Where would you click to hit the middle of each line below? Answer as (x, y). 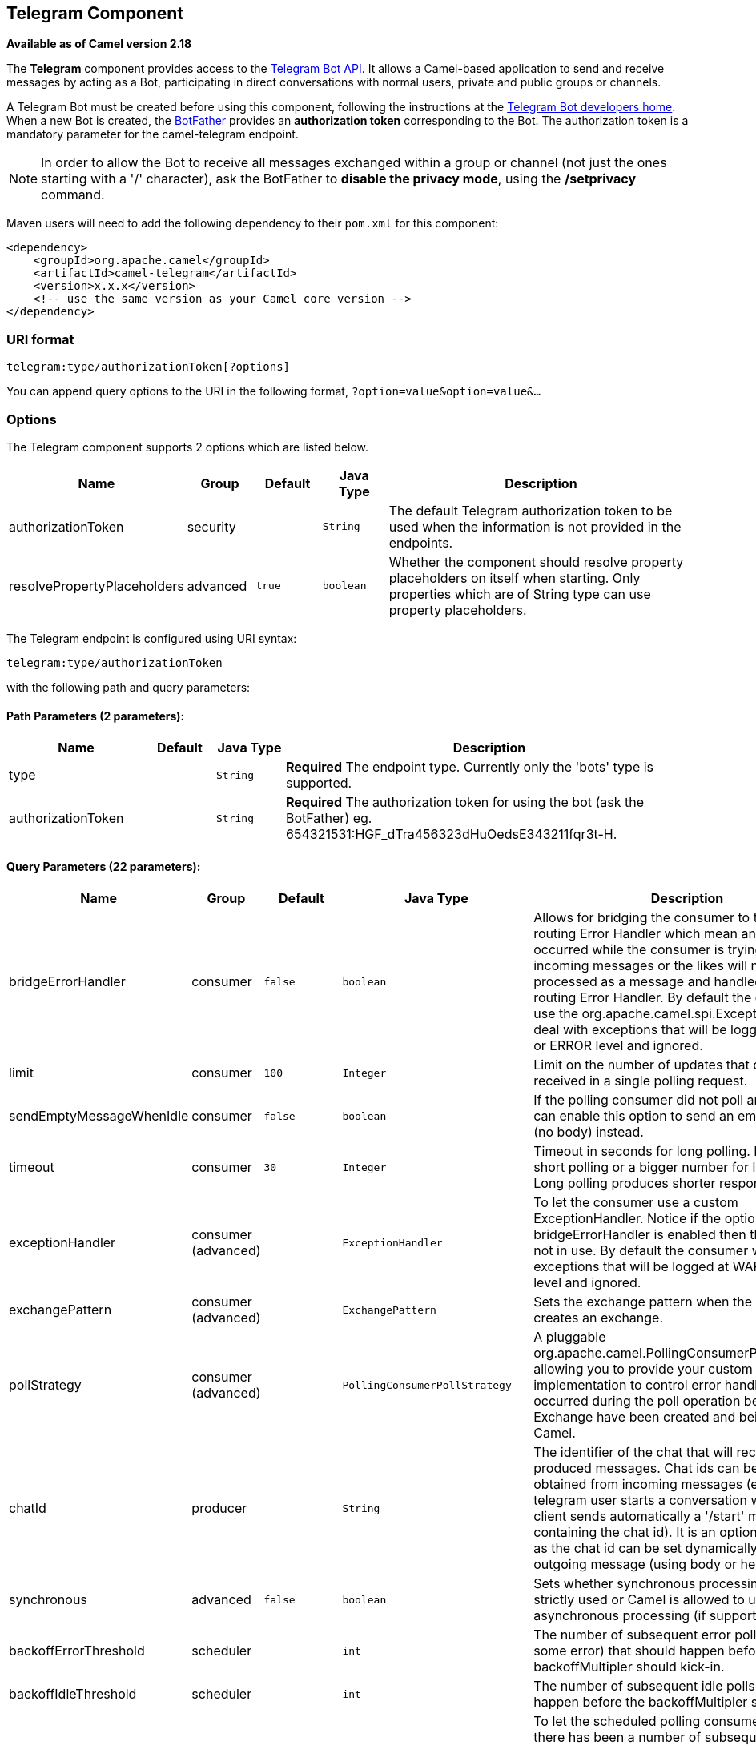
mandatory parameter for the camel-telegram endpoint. (153, 134)
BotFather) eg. (329, 818)
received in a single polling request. (641, 1081)
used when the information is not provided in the (535, 526)
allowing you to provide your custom (643, 1369)
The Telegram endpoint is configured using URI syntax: (152, 638)
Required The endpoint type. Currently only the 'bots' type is (470, 767)
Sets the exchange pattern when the (643, 1302)
